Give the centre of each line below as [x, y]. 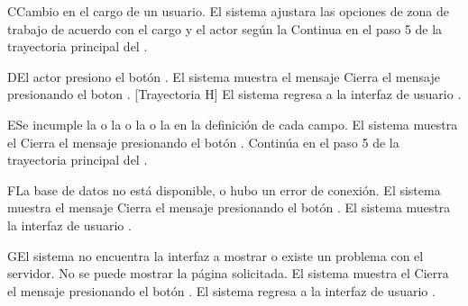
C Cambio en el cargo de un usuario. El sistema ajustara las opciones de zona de [228, 11]
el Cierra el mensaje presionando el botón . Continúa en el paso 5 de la [203, 142]
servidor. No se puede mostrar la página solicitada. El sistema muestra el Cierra [228, 273]
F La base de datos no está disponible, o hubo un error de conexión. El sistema [224, 189]
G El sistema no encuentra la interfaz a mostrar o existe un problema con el [216, 255]
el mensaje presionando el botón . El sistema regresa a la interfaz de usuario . [221, 290]
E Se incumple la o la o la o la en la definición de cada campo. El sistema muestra [233, 124]
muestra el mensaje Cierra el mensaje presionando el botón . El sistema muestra [229, 207]
